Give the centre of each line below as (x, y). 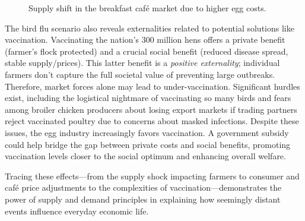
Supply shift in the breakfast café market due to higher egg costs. (147, 8)
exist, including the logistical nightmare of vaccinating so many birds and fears (148, 98)
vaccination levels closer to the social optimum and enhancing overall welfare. (145, 156)
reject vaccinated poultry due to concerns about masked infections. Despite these (152, 121)
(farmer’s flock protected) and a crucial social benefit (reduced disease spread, (147, 51)
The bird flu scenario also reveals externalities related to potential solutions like (150, 28)
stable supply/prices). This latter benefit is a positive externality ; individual (142, 63)
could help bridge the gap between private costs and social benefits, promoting (148, 144)
